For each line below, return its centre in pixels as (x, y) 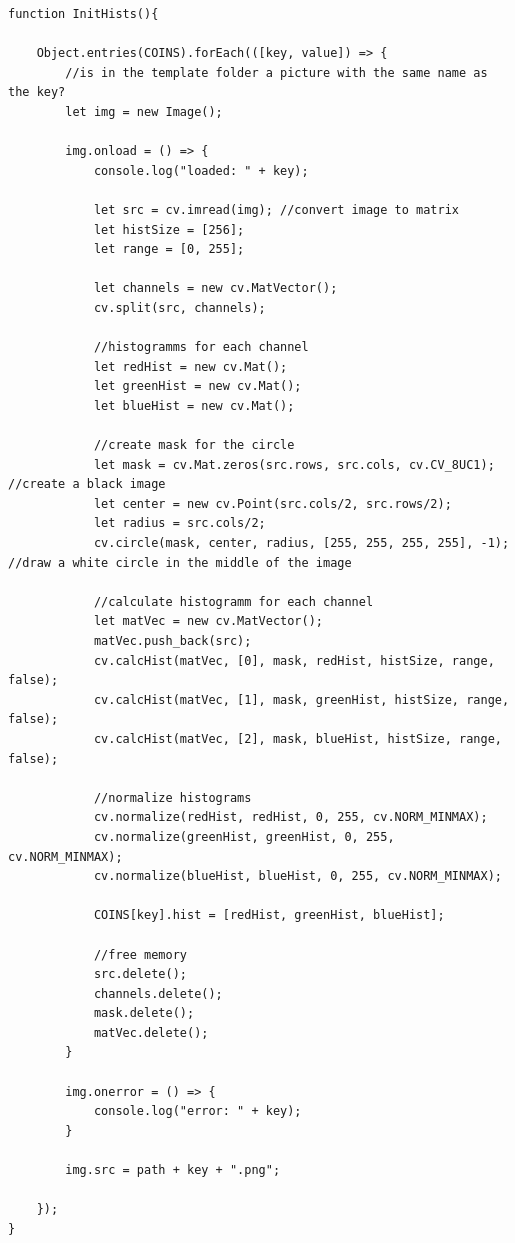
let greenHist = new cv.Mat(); (197, 386)
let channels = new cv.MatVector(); (215, 288)
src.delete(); (140, 974)
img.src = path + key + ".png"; (173, 1170)
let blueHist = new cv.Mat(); (194, 405)
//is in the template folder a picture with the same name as (276, 72)
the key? (37, 92)
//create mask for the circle (194, 445)
